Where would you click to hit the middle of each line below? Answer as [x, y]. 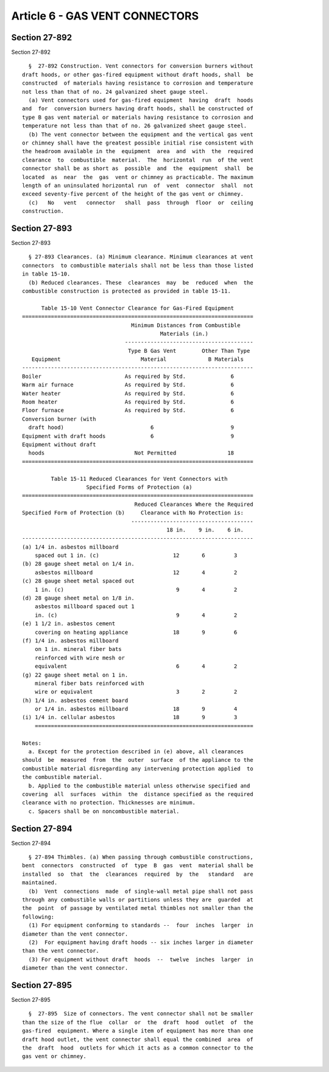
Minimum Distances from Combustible [186, 325]
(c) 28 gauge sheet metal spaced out [79, 581]
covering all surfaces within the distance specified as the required [138, 794]
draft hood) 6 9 [131, 428]
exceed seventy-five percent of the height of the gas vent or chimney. [133, 194]
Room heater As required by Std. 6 [128, 402]
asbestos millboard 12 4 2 [136, 572]
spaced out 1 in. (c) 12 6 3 [136, 556]
